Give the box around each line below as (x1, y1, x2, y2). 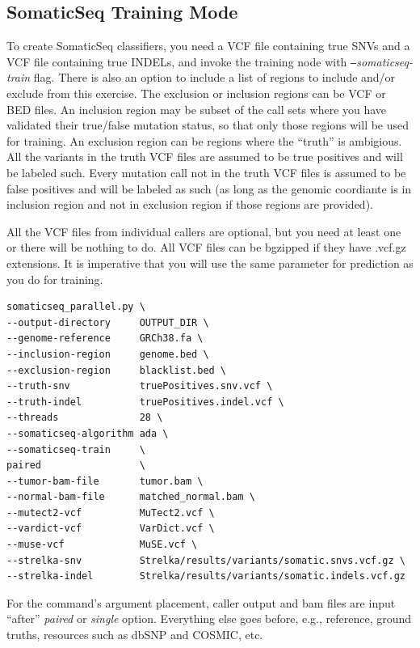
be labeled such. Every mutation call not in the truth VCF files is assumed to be (6, 164, 406, 181)
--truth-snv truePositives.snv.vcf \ (6, 380, 273, 392)
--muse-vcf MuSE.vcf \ (6, 539, 198, 551)
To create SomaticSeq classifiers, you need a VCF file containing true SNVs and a (6, 37, 410, 54)
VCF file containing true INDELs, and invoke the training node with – (6, 53, 357, 70)
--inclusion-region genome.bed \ (6, 348, 209, 360)
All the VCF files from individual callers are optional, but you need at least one (6, 222, 401, 239)
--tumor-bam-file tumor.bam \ (6, 475, 204, 487)
